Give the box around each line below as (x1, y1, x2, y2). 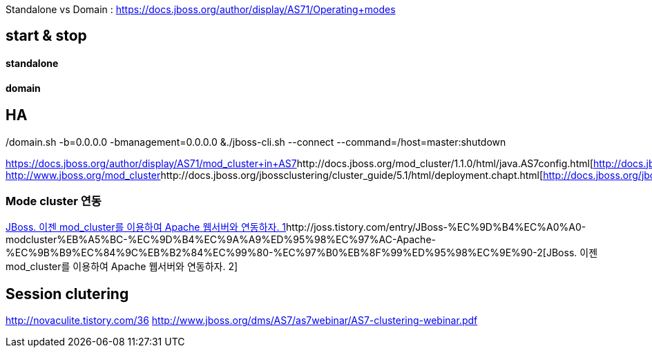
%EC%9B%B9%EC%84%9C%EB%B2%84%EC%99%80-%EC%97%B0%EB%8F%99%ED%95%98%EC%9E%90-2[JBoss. (6, 247, 577, 259)
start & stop (6, 27, 87, 45)
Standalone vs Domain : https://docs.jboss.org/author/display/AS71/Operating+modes (6, 3, 396, 15)
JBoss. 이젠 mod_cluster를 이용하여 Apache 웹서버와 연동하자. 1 (6, 221, 287, 233)
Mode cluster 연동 (6, 194, 102, 209)
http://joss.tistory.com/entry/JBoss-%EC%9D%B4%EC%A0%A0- (286, 221, 586, 233)
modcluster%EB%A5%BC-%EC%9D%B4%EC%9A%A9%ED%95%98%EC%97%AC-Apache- (6, 233, 436, 246)
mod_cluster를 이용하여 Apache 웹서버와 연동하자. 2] (6, 260, 238, 273)
